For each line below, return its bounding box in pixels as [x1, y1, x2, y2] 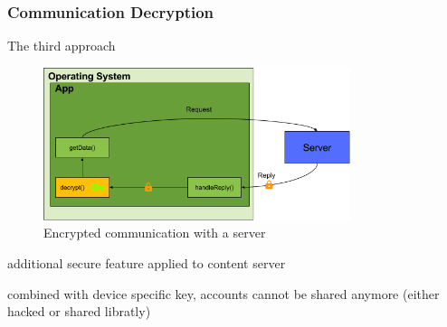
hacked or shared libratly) [7, 302, 151, 321]
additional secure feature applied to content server [7, 254, 286, 273]
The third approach [7, 36, 116, 55]
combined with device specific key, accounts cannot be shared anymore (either [7, 284, 440, 303]
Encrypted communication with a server [43, 223, 266, 242]
